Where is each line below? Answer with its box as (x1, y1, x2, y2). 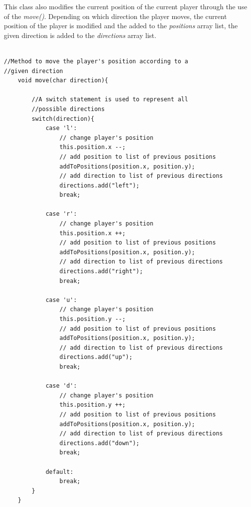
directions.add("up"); (59, 354, 133, 361)
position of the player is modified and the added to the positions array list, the (4, 20, 238, 31)
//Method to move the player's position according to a (4, 57, 188, 65)
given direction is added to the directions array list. (4, 30, 156, 40)
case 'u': (45, 296, 77, 303)
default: (45, 468, 74, 475)
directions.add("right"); (59, 268, 143, 275)
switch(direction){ (32, 115, 95, 122)
